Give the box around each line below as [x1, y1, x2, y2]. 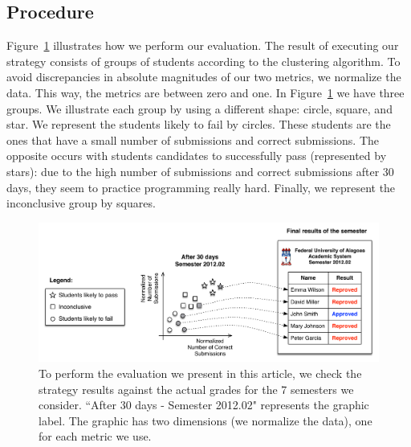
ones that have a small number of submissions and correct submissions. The [6, 131, 380, 148]
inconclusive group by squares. [6, 195, 156, 211]
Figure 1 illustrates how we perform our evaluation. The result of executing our [6, 37, 399, 54]
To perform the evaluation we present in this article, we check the [39, 364, 362, 381]
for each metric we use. [39, 428, 152, 445]
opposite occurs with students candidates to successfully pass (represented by [6, 147, 387, 164]
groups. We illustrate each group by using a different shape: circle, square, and [6, 100, 393, 117]
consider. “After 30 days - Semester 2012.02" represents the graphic [39, 396, 369, 413]
